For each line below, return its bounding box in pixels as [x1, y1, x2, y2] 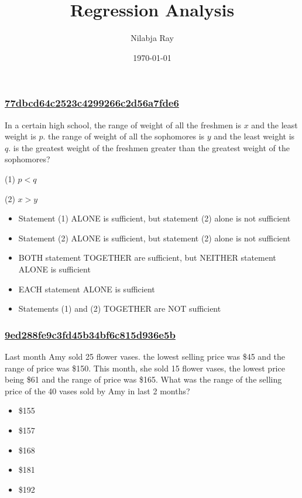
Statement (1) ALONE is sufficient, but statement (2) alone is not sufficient [18, 212, 291, 224]
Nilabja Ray [131, 32, 174, 44]
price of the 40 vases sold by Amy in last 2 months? [5, 384, 190, 397]
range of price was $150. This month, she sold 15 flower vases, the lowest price [5, 361, 285, 374]
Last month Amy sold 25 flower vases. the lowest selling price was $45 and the [5, 350, 286, 362]
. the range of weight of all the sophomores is [43, 130, 205, 142]
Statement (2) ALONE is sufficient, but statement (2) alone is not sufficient [18, 231, 291, 244]
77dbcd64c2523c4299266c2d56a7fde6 [5, 95, 179, 110]
